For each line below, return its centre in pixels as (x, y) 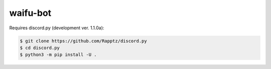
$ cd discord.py (40, 48)
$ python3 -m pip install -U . (58, 55)
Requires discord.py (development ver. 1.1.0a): (57, 28)
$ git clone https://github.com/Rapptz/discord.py (84, 41)
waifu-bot (30, 13)
